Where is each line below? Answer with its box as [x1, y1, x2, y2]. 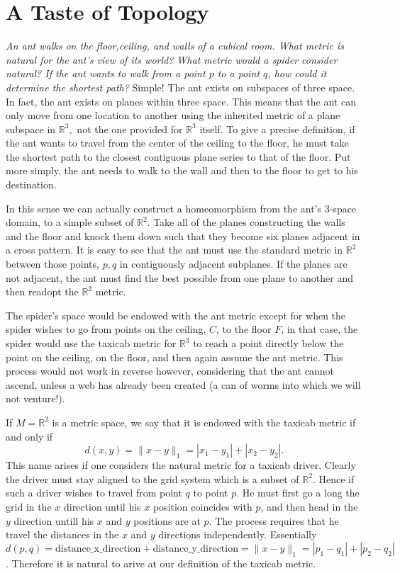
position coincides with [152, 499, 252, 514]
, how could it [267, 66, 327, 81]
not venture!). [6, 391, 65, 406]
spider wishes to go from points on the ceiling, [6, 322, 206, 336]
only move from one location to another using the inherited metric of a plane [6, 108, 340, 123]
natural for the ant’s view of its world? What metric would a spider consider [6, 52, 338, 67]
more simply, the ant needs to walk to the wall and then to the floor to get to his [6, 163, 358, 178]
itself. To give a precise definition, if [199, 121, 355, 136]
